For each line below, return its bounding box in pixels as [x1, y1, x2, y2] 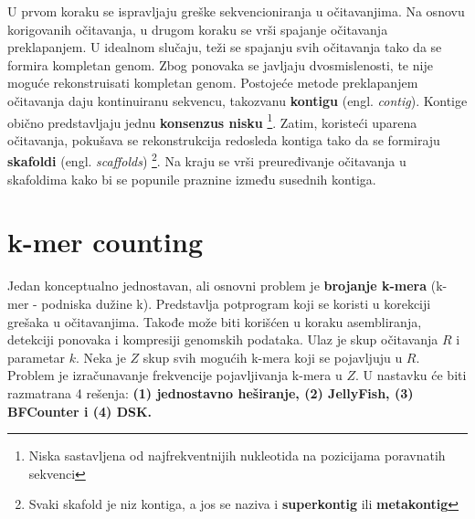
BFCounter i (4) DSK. [7, 401, 153, 420]
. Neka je [76, 347, 126, 366]
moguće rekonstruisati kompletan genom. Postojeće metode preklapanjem [7, 73, 418, 92]
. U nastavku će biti [354, 365, 467, 385]
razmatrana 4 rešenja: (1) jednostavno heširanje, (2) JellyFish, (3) [7, 383, 414, 402]
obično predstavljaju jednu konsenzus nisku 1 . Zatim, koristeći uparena [7, 110, 417, 132]
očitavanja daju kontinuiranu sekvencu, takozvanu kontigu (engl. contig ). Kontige [7, 90, 468, 110]
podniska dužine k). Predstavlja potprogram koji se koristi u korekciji [41, 293, 431, 312]
